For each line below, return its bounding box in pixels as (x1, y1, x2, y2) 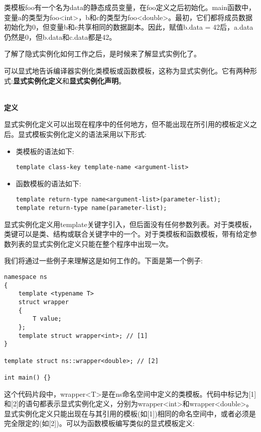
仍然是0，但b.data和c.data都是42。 (4, 31, 116, 42)
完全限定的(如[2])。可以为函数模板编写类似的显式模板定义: (4, 418, 195, 428)
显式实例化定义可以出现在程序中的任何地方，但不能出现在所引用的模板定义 (4, 119, 250, 129)
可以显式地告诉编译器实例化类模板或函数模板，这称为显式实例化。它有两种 (4, 65, 250, 76)
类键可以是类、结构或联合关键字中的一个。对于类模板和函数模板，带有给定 (4, 229, 250, 239)
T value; (33, 315, 62, 323)
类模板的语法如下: (16, 146, 74, 156)
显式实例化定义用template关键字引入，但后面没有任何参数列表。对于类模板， (4, 219, 256, 229)
